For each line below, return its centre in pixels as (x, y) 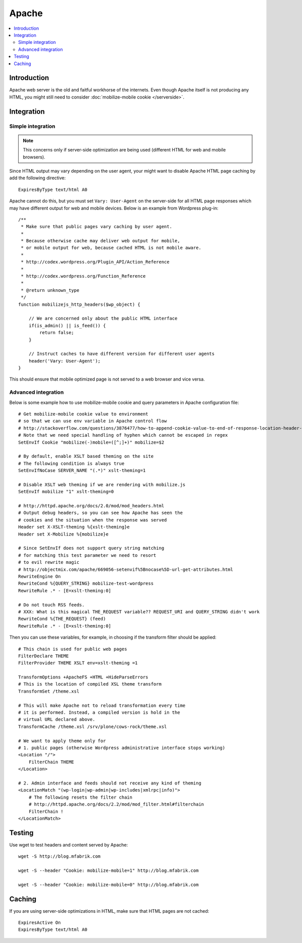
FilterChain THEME (51, 762)
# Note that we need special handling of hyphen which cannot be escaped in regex (123, 435)
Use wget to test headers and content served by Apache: (69, 845)
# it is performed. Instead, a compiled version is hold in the (99, 713)
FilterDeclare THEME (44, 656)
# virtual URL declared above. (57, 720)
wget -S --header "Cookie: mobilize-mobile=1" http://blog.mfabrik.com (108, 870)
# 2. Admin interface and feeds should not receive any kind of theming (110, 783)
